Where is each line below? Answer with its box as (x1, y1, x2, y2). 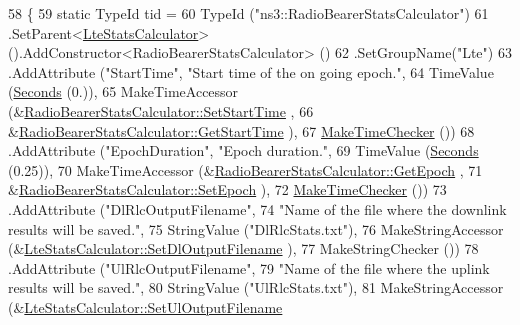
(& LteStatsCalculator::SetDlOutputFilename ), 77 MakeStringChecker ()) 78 (8, 238, 479, 259)
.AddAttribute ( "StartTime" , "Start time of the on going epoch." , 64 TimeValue (8, 61, 494, 82)
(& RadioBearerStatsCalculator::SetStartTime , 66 (8, 100, 314, 121)
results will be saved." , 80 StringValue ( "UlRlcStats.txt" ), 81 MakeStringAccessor (8, 277, 504, 298)
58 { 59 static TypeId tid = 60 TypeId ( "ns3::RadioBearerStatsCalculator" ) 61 (8, 3, 489, 23)
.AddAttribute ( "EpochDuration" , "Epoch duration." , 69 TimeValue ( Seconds (8, 140, 479, 161)
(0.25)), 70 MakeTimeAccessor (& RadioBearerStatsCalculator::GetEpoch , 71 (8, 159, 483, 180)
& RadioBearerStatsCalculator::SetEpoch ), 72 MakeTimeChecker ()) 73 (8, 179, 447, 200)
